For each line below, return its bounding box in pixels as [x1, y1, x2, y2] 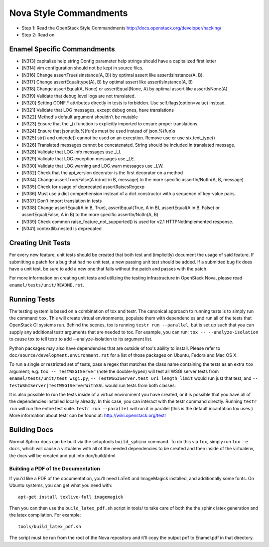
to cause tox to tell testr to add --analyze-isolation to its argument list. [9, 336, 153, 342]
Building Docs [9, 425, 53, 434]
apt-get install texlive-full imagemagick [18, 494, 124, 500]
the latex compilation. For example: [9, 512, 81, 518]
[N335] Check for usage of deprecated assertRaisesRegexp [21, 184, 144, 190]
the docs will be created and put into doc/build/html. [9, 452, 117, 459]
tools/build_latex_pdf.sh [18, 524, 82, 529]
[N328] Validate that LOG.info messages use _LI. [21, 149, 122, 155]
